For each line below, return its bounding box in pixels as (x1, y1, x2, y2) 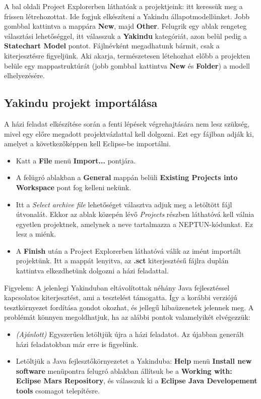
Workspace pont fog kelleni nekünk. (16, 182, 132, 192)
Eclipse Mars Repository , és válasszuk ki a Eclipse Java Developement (16, 375, 257, 386)
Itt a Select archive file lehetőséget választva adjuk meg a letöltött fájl (16, 199, 232, 209)
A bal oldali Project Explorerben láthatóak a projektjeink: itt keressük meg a (4, 1, 243, 11)
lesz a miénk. (16, 229, 56, 239)
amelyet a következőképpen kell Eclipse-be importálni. (4, 138, 171, 149)
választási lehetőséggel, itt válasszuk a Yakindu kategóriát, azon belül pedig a (4, 30, 247, 41)
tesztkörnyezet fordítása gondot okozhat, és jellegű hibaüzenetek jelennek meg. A (4, 302, 254, 312)
